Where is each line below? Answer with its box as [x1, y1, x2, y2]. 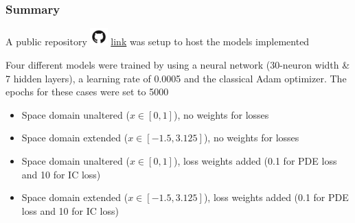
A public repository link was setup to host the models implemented [5, 34, 310, 49]
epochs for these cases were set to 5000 [5, 84, 169, 99]
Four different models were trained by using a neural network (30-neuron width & [5, 58, 350, 71]
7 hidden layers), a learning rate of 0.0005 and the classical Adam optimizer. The [5, 71, 347, 85]
